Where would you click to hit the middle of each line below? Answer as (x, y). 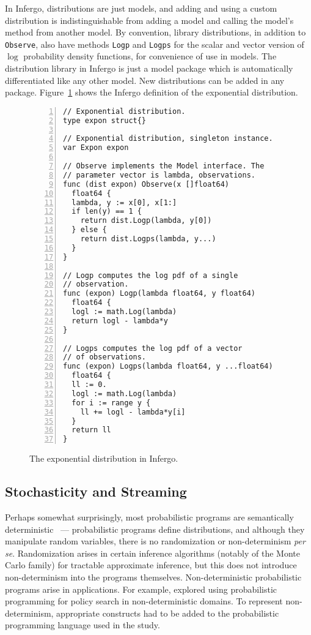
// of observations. (105, 357)
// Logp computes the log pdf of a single (151, 275)
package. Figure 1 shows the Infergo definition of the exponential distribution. (152, 92)
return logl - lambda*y (120, 321)
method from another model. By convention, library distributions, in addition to (155, 32)
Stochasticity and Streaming (96, 491)
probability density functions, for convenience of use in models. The (150, 56)
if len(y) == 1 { (107, 212)
